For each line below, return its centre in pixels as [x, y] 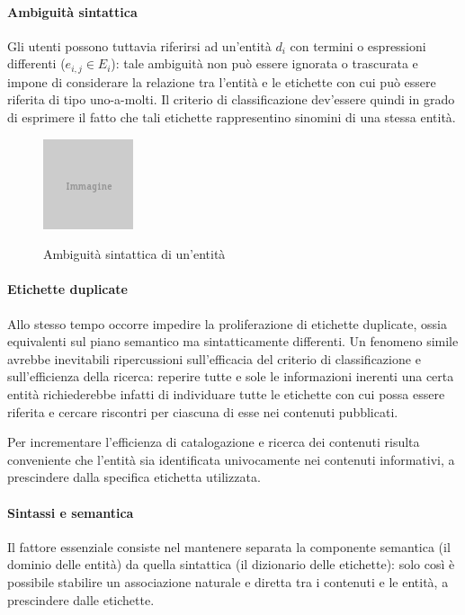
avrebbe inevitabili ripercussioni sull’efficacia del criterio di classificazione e [214, 358]
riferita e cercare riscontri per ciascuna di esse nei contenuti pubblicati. [203, 411]
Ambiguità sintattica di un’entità [134, 254]
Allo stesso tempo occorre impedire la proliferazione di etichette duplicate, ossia [227, 323]
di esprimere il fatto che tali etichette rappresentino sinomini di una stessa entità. [232, 117]
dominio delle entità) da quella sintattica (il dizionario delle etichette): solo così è [231, 564]
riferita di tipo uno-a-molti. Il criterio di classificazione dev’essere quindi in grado [231, 99]
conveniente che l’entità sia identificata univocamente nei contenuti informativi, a [231, 459]
